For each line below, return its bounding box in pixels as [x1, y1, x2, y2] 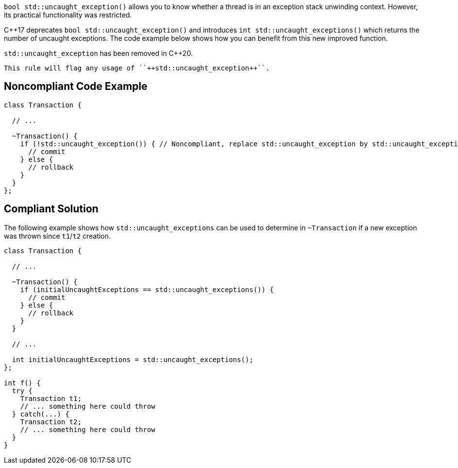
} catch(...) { [12, 410, 69, 418]
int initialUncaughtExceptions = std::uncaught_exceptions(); [12, 355, 254, 364]
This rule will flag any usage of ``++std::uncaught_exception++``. [4, 64, 270, 72]
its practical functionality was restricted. [4, 11, 132, 19]
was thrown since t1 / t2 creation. [4, 231, 111, 240]
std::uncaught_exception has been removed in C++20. [4, 49, 193, 57]
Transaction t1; [20, 394, 82, 402]
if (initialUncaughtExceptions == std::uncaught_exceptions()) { [20, 285, 274, 294]
